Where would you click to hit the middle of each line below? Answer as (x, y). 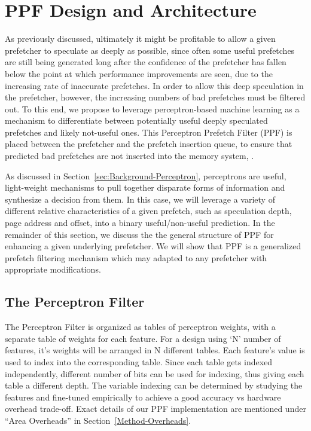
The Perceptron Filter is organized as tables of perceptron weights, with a (140, 327)
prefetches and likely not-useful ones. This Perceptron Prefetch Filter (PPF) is (149, 132)
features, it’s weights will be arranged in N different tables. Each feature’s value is (155, 350)
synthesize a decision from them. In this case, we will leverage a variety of (140, 199)
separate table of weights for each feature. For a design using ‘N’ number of (143, 338)
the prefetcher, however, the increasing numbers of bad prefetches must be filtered (155, 97)
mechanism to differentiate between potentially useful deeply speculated (136, 120)
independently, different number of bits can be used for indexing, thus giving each (155, 373)
